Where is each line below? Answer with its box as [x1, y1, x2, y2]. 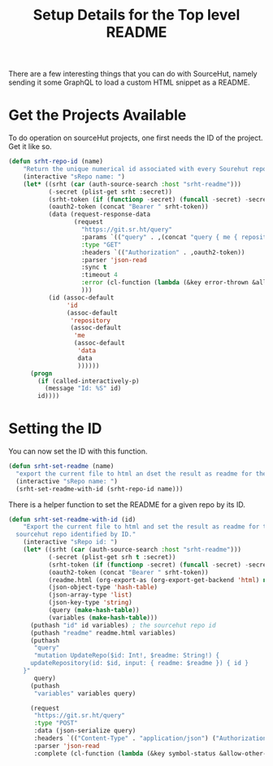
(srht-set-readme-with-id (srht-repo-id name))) [15, 484, 184, 493]
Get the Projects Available [8, 106, 187, 125]
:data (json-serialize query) [33, 727, 136, 735]
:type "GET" [80, 240, 122, 249]
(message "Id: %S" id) [44, 384, 122, 392]
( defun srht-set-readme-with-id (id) [8, 515, 136, 523]
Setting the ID [8, 419, 102, 438]
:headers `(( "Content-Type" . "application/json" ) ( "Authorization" [33, 734, 271, 742]
